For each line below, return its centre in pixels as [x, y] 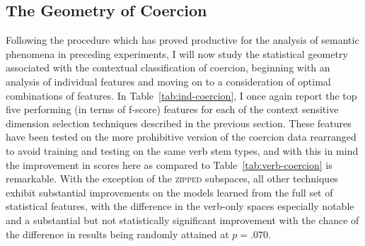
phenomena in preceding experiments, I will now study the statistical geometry [177, 53]
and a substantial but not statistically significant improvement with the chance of [182, 219]
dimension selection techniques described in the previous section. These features [179, 123]
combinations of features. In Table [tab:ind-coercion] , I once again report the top [181, 95]
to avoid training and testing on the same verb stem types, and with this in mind [182, 150]
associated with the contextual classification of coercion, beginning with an [168, 68]
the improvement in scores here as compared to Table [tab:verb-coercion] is [169, 164]
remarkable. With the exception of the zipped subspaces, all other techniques [172, 178]
